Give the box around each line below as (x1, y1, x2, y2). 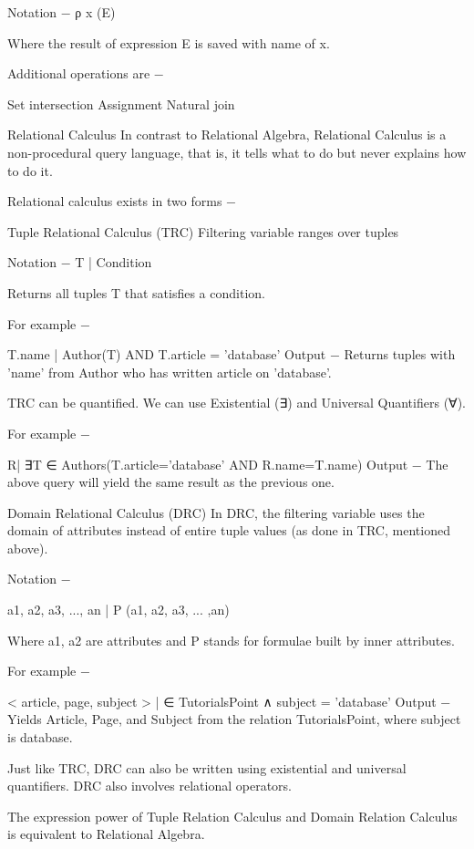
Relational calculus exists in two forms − (7, 192, 236, 211)
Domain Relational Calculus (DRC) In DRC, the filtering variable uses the (7, 502, 425, 522)
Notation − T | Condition (7, 253, 152, 272)
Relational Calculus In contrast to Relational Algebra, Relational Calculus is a (7, 125, 447, 144)
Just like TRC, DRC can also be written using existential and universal (7, 758, 407, 777)
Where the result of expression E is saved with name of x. (7, 33, 330, 52)
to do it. (7, 160, 53, 180)
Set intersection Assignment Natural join (7, 94, 235, 113)
